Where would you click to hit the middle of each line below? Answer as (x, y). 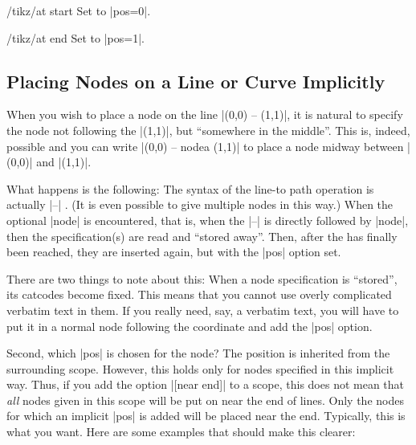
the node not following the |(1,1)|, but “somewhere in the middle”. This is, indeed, (208, 130)
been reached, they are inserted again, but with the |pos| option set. (174, 252)
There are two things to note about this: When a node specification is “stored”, (202, 278)
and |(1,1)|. (64, 162)
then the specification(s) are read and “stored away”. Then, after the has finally (202, 236)
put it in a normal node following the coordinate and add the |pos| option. (190, 326)
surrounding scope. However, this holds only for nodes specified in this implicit (200, 368)
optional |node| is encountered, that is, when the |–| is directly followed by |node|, (208, 220)
